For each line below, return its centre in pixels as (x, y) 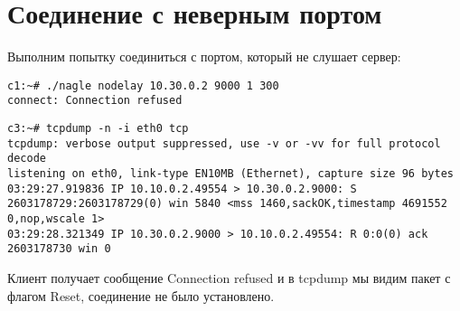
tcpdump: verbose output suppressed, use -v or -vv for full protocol (224, 143)
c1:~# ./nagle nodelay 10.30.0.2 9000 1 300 (143, 85)
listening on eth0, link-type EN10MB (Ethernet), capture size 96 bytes (230, 174)
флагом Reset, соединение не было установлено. (141, 295)
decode (27, 159)
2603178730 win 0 (59, 249)
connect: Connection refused (95, 101)
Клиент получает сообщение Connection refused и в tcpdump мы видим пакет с (229, 277)
